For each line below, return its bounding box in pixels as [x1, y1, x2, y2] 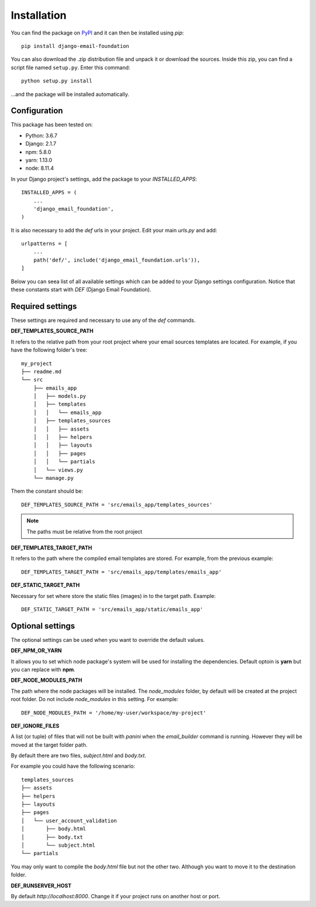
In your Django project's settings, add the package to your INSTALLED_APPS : [11, 176, 197, 183]
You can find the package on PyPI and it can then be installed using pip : [11, 29, 184, 36]
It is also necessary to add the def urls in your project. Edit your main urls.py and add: [11, 226, 218, 233]
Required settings [11, 301, 77, 311]
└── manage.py [33, 475, 74, 481]
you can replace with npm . [11, 666, 75, 673]
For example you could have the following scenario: [11, 762, 135, 769]
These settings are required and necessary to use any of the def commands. [11, 317, 196, 324]
